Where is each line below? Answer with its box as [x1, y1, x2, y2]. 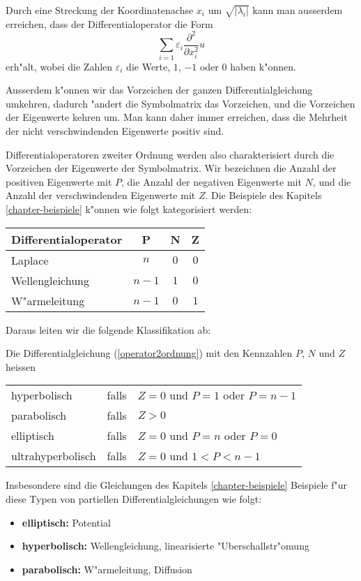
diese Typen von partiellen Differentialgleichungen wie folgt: [6, 491, 262, 506]
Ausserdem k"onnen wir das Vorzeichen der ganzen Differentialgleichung [6, 82, 313, 97]
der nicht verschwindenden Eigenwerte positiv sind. [6, 124, 224, 138]
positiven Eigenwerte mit [6, 174, 112, 189]
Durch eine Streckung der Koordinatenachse [6, 3, 194, 17]
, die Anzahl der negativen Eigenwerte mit [121, 174, 302, 189]
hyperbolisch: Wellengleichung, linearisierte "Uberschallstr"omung [22, 538, 309, 553]
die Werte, [126, 59, 171, 73]
